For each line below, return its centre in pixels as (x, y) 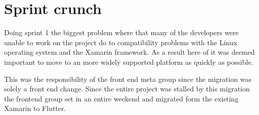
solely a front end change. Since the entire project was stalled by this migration (127, 89)
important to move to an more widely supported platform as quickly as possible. (129, 62)
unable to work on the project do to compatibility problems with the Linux (121, 42)
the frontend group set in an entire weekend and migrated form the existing (121, 98)
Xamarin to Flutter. (35, 108)
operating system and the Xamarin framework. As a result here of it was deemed (129, 52)
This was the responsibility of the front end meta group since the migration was (128, 79)
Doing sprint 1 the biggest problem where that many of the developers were (121, 32)
